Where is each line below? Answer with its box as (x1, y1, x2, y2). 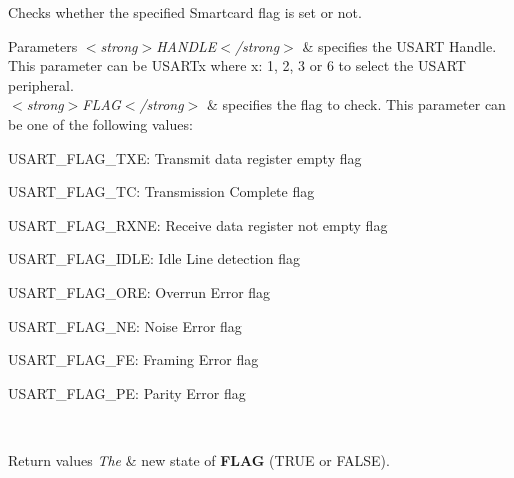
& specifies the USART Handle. (302, 35, 497, 56)
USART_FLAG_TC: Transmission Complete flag (8, 181, 315, 202)
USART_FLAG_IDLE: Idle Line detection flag (8, 248, 300, 269)
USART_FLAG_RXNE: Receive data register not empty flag (8, 214, 388, 235)
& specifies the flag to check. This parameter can (206, 94, 506, 115)
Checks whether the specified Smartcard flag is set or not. (8, 2, 362, 22)
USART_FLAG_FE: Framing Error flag (8, 349, 259, 370)
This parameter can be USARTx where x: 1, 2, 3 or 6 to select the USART (8, 55, 466, 76)
